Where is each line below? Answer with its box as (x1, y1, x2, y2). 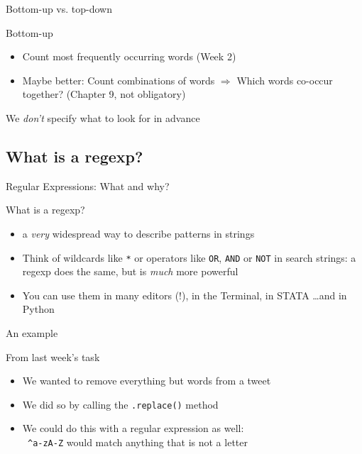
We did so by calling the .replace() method (22, 397, 219, 411)
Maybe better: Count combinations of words (22, 72, 215, 87)
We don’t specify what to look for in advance (6, 110, 200, 125)
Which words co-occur (236, 72, 333, 87)
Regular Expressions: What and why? (6, 178, 170, 193)
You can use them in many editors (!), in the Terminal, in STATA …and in (22, 287, 347, 302)
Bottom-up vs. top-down (6, 1, 112, 16)
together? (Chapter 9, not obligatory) (22, 87, 186, 101)
